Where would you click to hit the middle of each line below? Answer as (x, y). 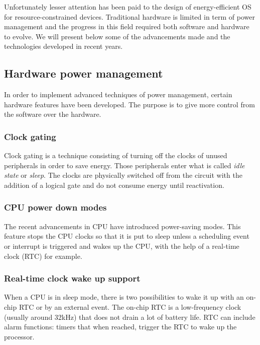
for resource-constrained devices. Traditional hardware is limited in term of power (129, 16)
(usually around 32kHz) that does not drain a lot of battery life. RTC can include (130, 317)
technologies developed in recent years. (63, 46)
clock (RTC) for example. (43, 256)
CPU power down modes (55, 207)
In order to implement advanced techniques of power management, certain (118, 94)
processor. (19, 336)
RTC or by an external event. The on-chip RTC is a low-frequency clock (130, 306)
